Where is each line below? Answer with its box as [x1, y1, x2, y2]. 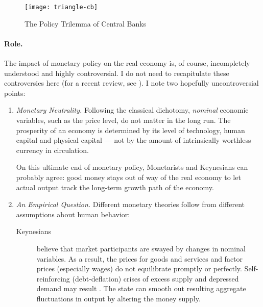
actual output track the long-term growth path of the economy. [16, 182, 214, 192]
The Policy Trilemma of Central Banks [25, 18, 147, 29]
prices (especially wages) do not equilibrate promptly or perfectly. [36, 263, 242, 274]
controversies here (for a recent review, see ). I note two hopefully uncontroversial [4, 78, 259, 88]
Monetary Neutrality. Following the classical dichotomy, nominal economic [16, 105, 249, 115]
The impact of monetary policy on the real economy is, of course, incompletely [4, 58, 250, 68]
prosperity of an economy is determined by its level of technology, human [16, 124, 245, 135]
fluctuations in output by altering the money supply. [36, 293, 201, 303]
